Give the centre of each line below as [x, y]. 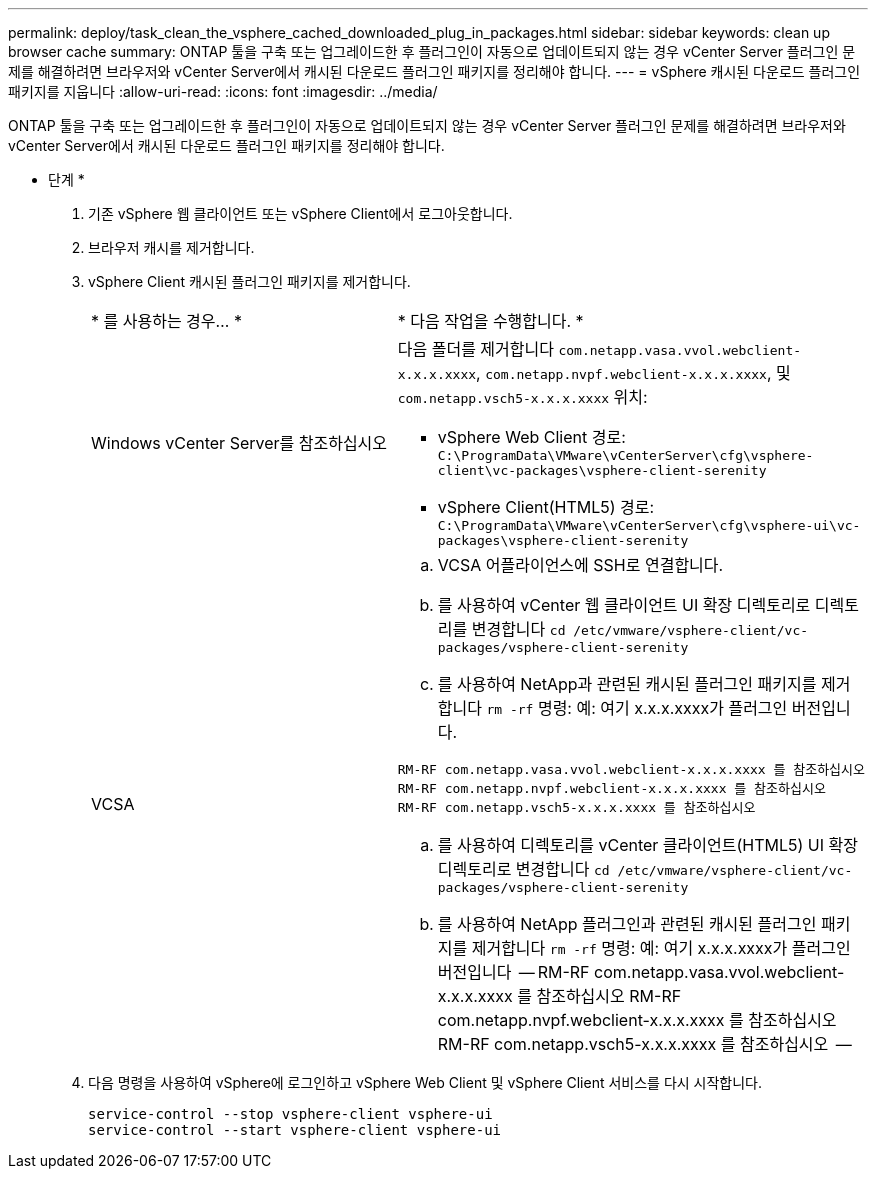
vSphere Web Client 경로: [531, 437]
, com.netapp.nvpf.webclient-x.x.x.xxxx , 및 [633, 373]
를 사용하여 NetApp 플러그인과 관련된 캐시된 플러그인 [627, 924]
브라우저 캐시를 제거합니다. [171, 247]
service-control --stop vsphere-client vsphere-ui [290, 1114]
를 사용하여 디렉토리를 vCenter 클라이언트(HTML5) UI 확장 [647, 845]
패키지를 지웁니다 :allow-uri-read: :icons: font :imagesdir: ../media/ [223, 91]
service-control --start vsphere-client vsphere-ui [295, 1130]
